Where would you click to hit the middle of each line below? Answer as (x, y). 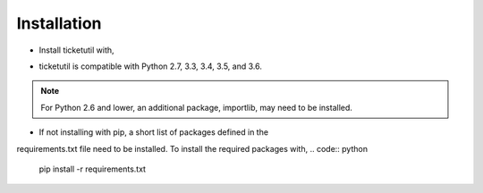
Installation (59, 23)
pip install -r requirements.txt (93, 169)
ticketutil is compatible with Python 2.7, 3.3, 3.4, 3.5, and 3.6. (151, 66)
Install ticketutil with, (77, 50)
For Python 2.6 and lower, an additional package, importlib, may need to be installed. (197, 107)
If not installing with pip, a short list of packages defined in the (153, 132)
